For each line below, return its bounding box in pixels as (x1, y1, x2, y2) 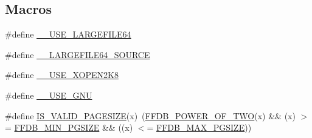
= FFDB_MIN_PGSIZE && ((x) (5, 121, 133, 134)
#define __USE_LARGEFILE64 (5, 28, 131, 41)
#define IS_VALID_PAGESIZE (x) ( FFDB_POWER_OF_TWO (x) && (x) (5, 109, 296, 122)
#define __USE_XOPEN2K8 (5, 68, 119, 81)
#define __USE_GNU (5, 88, 92, 101)
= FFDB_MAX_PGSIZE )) (147, 121, 252, 134)
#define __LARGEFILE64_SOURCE (5, 48, 150, 61)
